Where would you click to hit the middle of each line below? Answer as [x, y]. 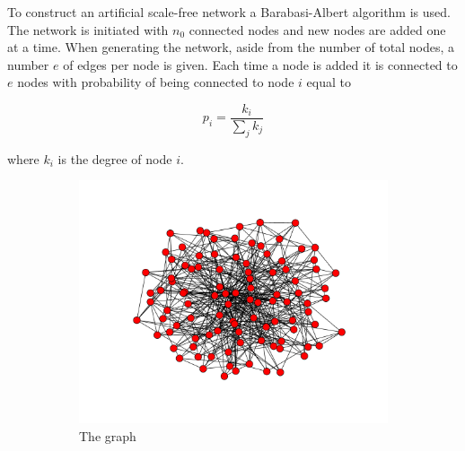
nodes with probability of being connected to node [156, 82]
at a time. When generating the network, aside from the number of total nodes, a [231, 47]
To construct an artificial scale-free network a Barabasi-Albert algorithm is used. [229, 12]
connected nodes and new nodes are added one [317, 29]
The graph [108, 435]
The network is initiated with [88, 29]
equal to [329, 82]
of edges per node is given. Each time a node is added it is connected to [260, 64]
